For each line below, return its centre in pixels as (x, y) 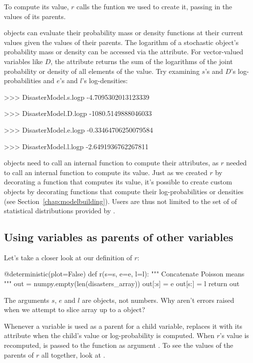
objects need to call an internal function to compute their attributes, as (111, 163)
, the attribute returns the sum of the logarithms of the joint (142, 61)
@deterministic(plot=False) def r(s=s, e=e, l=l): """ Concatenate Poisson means (124, 274)
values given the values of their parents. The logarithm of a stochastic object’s (121, 42)
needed (237, 163)
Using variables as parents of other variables (119, 237)
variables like (24, 61)
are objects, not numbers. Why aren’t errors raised (158, 300)
